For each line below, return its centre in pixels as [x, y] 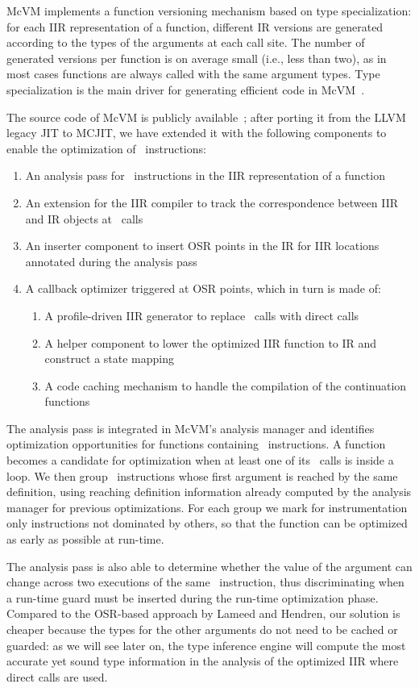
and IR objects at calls [84, 218]
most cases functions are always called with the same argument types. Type [193, 74]
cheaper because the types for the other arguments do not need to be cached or [202, 629]
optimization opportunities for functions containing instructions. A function [196, 444]
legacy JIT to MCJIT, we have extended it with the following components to [197, 133]
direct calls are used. [57, 676]
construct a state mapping [110, 359]
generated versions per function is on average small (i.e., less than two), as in [197, 58]
